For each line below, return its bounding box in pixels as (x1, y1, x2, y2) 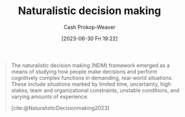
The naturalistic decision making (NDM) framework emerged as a (11, 62, 170, 69)
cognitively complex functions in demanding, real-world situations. (11, 74, 173, 81)
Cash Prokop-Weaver (63, 24, 116, 31)
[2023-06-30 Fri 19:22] (61, 35, 118, 42)
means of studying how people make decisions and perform (11, 68, 157, 75)
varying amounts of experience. (11, 93, 89, 100)
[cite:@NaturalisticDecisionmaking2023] (11, 104, 110, 111)
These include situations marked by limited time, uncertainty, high (11, 81, 171, 88)
